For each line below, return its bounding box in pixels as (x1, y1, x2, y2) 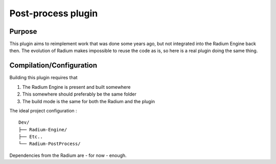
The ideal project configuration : (9, 107, 77, 113)
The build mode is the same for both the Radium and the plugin (22, 98, 155, 104)
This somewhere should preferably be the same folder (22, 91, 136, 97)
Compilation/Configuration (9, 61, 97, 70)
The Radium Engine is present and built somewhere (22, 84, 131, 90)
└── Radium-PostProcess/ (18, 141, 81, 147)
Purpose (9, 27, 37, 36)
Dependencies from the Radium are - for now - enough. (9, 152, 127, 158)
